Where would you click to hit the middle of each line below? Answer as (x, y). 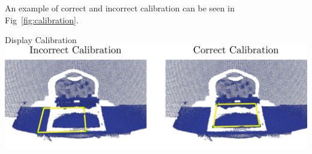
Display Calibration (41, 40)
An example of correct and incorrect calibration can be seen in (120, 8)
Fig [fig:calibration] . (42, 19)
